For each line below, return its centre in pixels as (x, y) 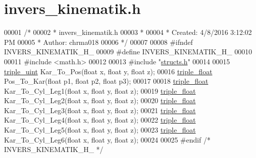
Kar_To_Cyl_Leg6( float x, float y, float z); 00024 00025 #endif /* (107, 139)
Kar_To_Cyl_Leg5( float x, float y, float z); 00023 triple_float (100, 130)
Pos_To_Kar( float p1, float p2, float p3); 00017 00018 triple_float (106, 81)
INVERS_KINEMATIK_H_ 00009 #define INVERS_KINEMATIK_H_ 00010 (128, 52)
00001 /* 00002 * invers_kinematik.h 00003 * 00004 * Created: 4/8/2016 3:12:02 (128, 32)
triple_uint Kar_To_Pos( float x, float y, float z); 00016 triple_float (108, 71)
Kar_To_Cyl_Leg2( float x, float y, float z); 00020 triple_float (100, 100)
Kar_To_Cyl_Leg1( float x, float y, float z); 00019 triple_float (100, 90)
